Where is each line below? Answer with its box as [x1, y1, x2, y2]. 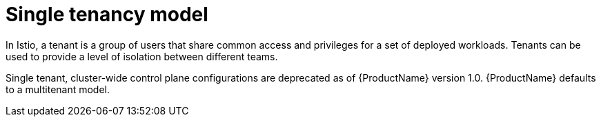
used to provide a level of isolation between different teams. [6, 50, 278, 62]
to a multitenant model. [6, 83, 110, 95]
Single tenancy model [6, 3, 208, 26]
